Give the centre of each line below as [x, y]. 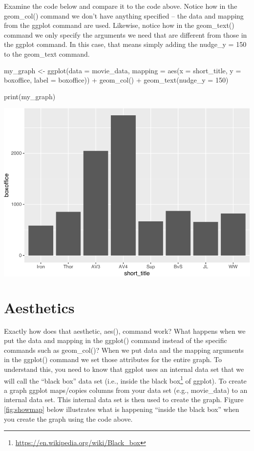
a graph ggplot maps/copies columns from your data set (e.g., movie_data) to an [126, 390]
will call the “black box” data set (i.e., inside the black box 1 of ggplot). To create [125, 380]
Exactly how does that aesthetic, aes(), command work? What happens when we [125, 331]
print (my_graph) [30, 96]
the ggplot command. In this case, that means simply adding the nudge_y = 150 [125, 44]
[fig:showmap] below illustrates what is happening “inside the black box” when [122, 409]
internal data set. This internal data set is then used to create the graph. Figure [124, 399]
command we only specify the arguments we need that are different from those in [126, 34]
